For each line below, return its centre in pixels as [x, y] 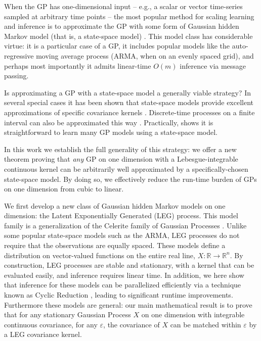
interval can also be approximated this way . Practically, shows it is [109, 122]
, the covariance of [132, 324]
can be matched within [206, 324]
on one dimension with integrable [193, 314]
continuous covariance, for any [51, 324]
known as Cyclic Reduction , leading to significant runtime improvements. [119, 295]
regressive [19, 55]
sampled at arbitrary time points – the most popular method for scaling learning [129, 16]
